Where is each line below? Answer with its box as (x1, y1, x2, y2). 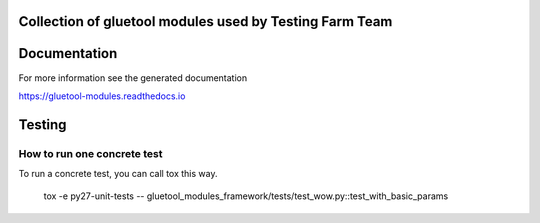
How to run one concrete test (18, 146, 163, 160)
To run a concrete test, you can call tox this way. (18, 168, 218, 180)
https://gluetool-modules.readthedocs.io (18, 90, 186, 102)
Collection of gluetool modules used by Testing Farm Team (18, 13, 393, 30)
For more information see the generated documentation (18, 71, 248, 84)
